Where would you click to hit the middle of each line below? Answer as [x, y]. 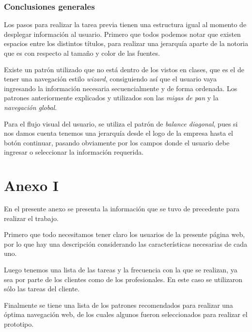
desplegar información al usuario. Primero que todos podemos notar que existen [122, 34]
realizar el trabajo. [31, 218]
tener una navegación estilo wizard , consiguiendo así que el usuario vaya [110, 79]
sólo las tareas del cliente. [42, 289]
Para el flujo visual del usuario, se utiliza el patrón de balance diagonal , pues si [121, 123]
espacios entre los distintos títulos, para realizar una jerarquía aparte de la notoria [126, 43]
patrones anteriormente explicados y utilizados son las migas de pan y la [111, 98]
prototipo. [19, 324]
